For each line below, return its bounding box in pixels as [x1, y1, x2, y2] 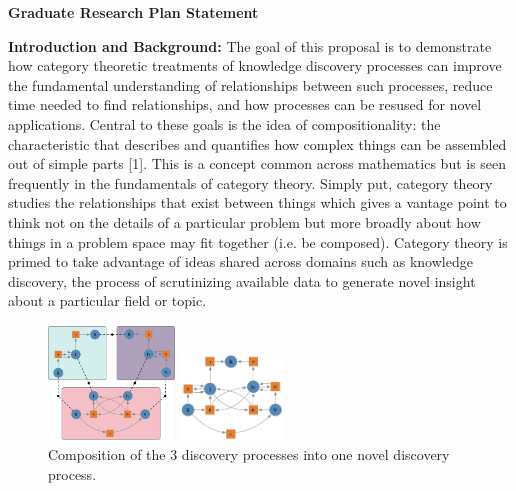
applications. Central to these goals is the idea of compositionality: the [8, 113, 441, 134]
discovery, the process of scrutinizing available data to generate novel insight [8, 270, 476, 291]
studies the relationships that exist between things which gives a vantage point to [8, 192, 507, 213]
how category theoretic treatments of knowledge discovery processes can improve [8, 55, 502, 76]
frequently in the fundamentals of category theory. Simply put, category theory [8, 172, 493, 193]
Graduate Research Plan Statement [8, 2, 259, 22]
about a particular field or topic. [8, 290, 207, 311]
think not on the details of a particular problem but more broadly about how [8, 211, 481, 232]
